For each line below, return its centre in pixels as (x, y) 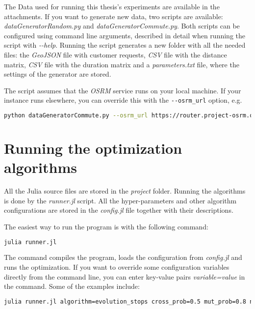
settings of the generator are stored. (58, 74)
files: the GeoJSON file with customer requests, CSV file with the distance (115, 54)
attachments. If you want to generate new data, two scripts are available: (114, 16)
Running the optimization (93, 148)
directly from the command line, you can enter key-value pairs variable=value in (125, 276)
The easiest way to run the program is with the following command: (106, 226)
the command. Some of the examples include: (72, 286)
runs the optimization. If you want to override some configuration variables (117, 267)
